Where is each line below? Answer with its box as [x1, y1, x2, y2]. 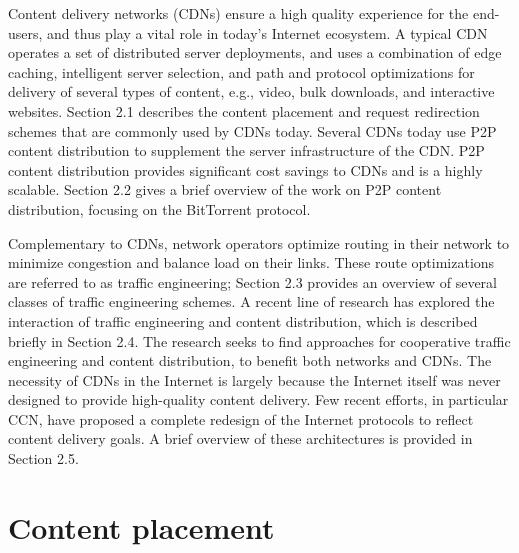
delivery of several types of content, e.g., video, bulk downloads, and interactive [8, 81, 495, 102]
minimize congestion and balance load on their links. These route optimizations [8, 252, 495, 273]
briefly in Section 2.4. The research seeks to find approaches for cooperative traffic [8, 330, 511, 351]
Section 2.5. [8, 448, 79, 469]
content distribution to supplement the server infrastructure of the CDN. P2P [8, 140, 485, 161]
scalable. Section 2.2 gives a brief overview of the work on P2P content [8, 179, 442, 200]
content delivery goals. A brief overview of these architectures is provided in [8, 428, 473, 449]
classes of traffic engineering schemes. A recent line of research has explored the [8, 291, 495, 312]
